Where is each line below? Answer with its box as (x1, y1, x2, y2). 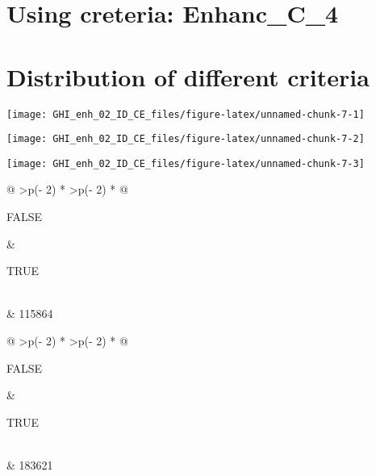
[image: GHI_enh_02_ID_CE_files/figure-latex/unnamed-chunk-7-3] (6, 157, 365, 169)
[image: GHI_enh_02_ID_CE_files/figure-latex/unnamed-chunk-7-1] (6, 108, 365, 120)
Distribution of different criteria (6, 60, 370, 93)
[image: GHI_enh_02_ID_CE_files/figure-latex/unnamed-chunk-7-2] (6, 133, 365, 145)
